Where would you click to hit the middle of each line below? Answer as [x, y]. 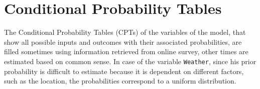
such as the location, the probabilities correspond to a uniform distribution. [120, 81]
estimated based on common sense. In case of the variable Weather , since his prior [130, 61]
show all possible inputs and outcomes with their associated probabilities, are [123, 42]
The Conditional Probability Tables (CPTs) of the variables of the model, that [125, 32]
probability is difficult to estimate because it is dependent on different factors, [124, 71]
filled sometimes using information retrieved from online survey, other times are [126, 51]
